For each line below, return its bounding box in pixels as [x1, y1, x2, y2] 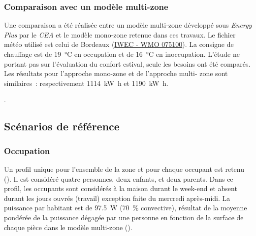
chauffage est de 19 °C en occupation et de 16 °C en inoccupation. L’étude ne [4, 49, 240, 59]
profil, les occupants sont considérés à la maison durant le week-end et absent [4, 183, 237, 194]
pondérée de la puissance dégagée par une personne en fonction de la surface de [4, 212, 244, 222]
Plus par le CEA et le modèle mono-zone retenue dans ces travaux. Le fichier [4, 29, 236, 39]
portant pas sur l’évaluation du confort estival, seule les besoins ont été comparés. [4, 58, 251, 69]
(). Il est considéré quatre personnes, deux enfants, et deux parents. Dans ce [4, 173, 233, 184]
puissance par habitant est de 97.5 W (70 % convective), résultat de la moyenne [4, 202, 247, 213]
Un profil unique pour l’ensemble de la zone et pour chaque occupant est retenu [4, 163, 244, 174]
